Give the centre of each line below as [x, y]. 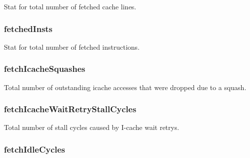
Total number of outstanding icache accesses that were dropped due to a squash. [125, 87]
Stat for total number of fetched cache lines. [70, 6]
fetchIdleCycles [35, 149]
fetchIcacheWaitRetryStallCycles [70, 109]
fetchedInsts [28, 28]
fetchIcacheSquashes [45, 69]
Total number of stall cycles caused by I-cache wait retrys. [92, 127]
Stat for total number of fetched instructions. [72, 47]
